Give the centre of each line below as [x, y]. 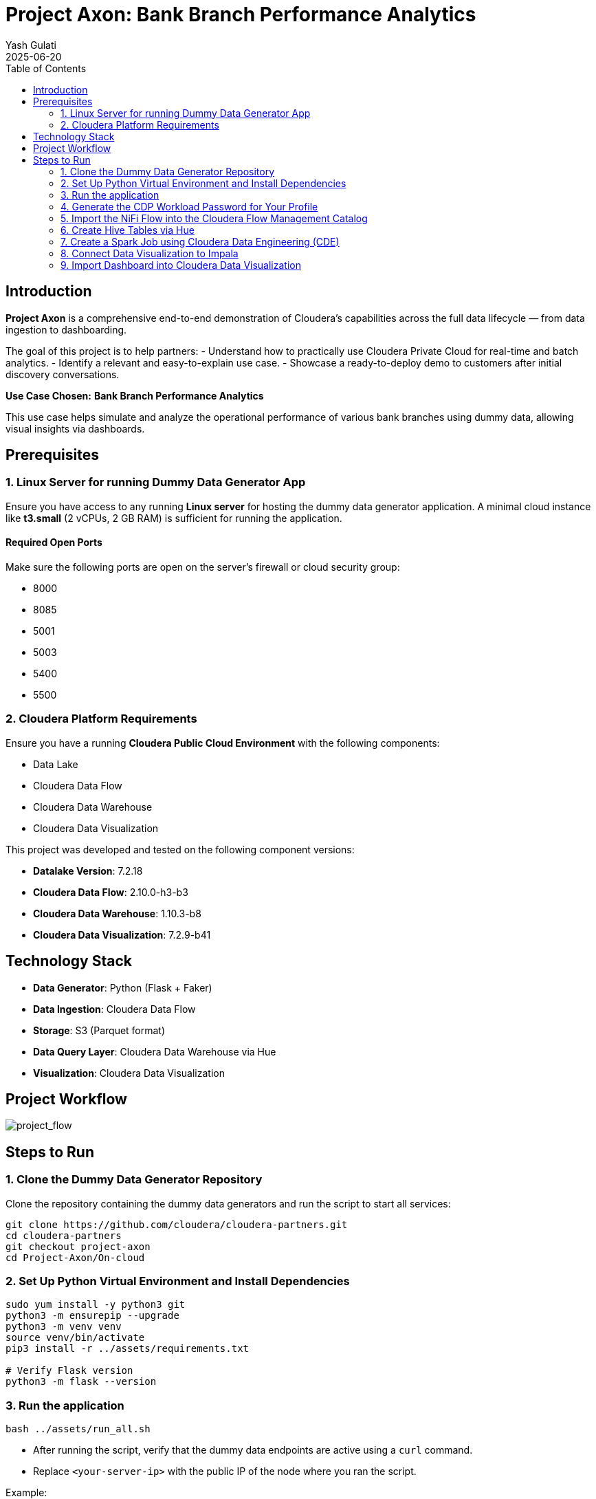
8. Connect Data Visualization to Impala [150, 253]
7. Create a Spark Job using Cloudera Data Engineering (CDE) [200, 241]
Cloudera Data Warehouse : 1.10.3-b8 [117, 913]
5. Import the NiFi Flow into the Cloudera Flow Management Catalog [214, 218]
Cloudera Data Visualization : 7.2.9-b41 [122, 934]
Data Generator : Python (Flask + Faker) [123, 987]
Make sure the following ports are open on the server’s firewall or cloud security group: [203, 567]
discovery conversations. [63, 374]
